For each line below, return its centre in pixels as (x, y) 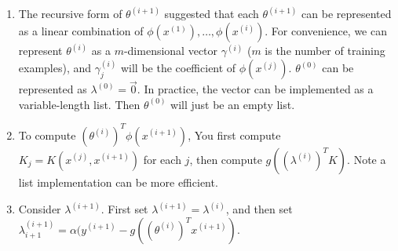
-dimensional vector (171, 51)
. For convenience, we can (326, 31)
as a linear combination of (81, 31)
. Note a (367, 159)
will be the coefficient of (178, 68)
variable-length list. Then (79, 104)
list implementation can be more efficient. (118, 182)
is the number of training (325, 51)
